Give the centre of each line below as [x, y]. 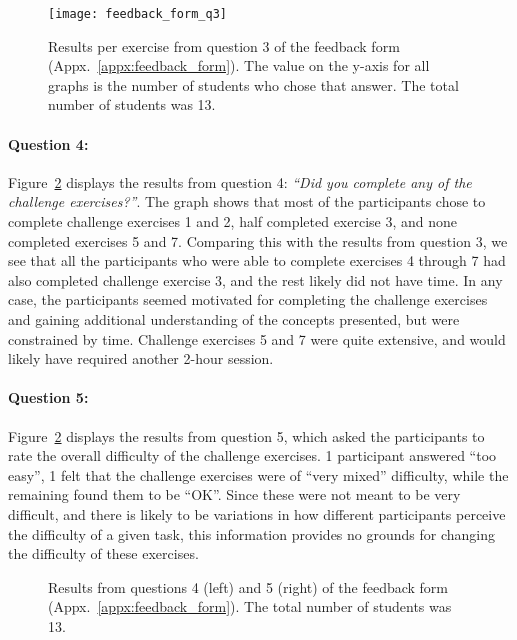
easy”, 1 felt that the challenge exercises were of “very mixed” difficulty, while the [258, 474]
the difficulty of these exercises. [103, 553]
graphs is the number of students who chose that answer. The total [253, 84]
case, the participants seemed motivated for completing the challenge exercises [248, 299]
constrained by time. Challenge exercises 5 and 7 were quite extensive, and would [257, 338]
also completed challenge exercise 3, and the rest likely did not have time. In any [255, 279]
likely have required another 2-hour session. [141, 358]
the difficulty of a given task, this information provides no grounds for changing [252, 533]
